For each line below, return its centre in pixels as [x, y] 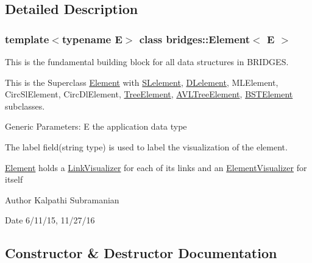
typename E [92, 39]
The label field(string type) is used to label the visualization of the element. [146, 146]
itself [14, 179]
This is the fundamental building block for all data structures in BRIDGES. [147, 61]
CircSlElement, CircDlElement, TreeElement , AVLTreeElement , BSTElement [149, 94]
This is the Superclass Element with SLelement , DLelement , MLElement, [142, 82]
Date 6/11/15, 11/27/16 [50, 220]
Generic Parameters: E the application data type [96, 126]
